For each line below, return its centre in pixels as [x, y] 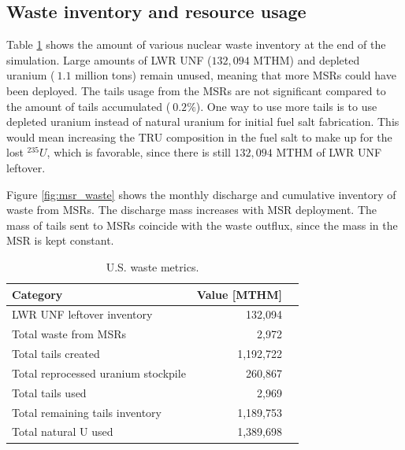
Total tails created [56, 354]
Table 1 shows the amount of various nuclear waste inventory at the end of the [196, 44]
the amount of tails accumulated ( [89, 106]
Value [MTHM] [239, 294]
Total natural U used [63, 432]
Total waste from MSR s [69, 334]
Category [37, 294]
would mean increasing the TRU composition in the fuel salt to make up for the [199, 136]
